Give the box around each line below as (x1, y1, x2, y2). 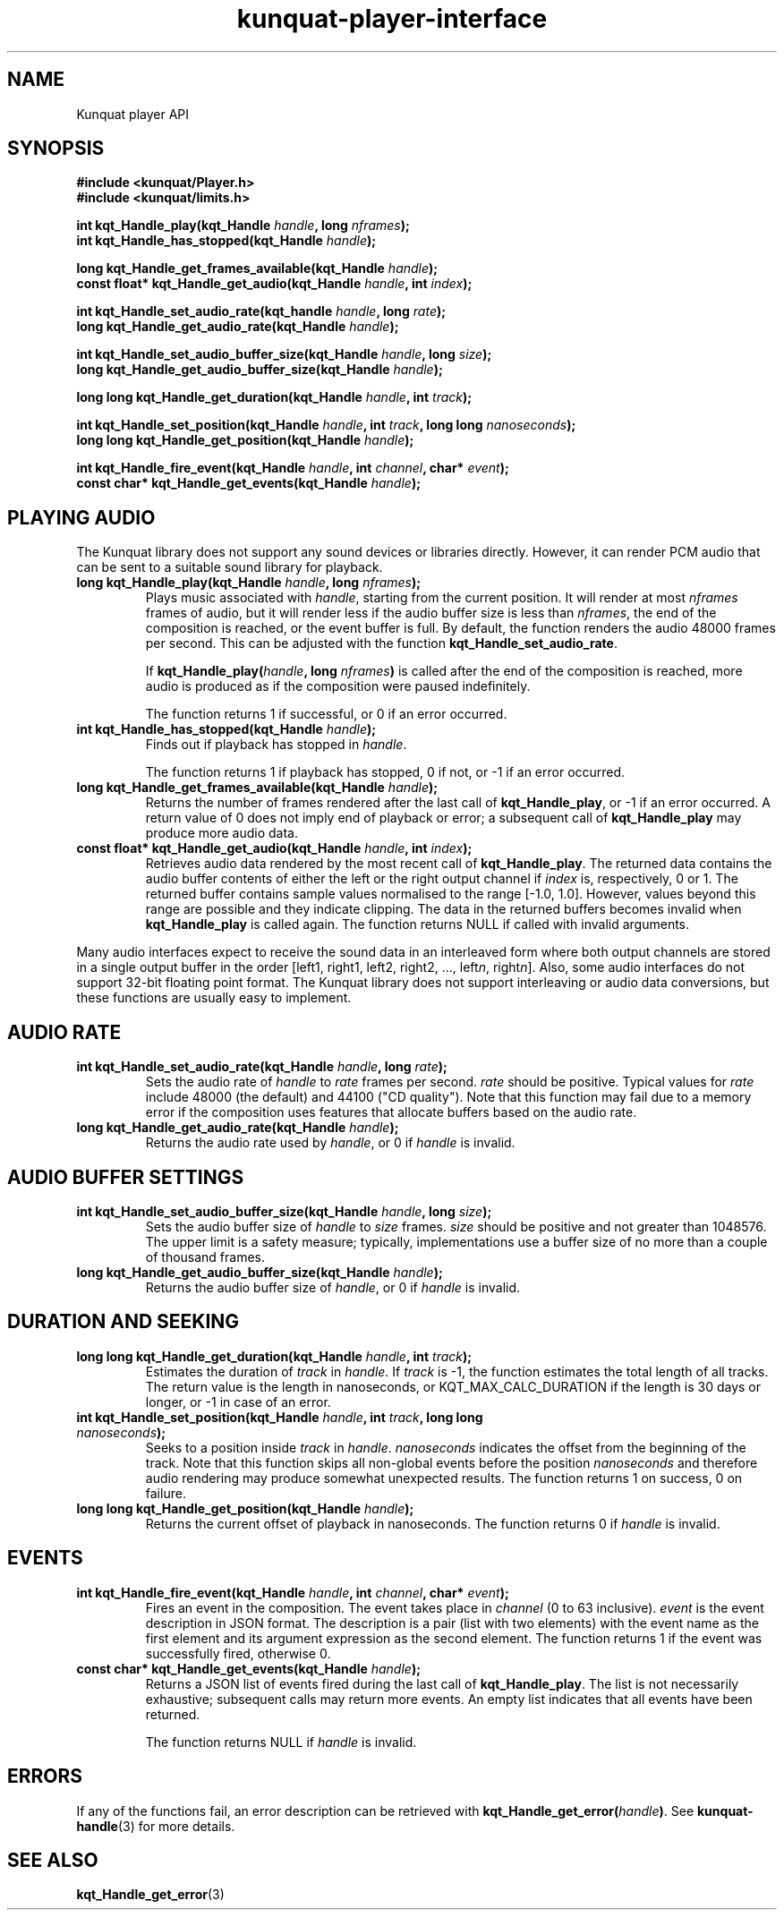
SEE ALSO (7, 1848, 98, 1871)
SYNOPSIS (7, 137, 105, 160)
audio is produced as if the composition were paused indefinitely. (145, 678, 531, 694)
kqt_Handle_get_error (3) (76, 1887, 225, 1903)
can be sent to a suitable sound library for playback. (76, 559, 383, 575)
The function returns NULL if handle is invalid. (145, 1734, 417, 1750)
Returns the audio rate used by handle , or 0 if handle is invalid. (145, 1135, 516, 1151)
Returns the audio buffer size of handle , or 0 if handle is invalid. (145, 1279, 521, 1295)
